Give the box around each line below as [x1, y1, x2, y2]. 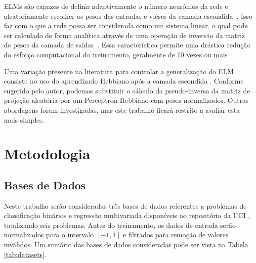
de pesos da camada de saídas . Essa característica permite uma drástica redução [4, 40, 251, 50]
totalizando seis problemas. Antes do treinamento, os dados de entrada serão [4, 219, 236, 230]
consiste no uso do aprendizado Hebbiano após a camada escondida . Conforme [4, 76, 244, 86]
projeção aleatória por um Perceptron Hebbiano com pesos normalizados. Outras [4, 95, 249, 105]
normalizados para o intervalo [4, 229, 94, 240]
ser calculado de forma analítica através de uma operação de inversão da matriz [4, 30, 245, 40]
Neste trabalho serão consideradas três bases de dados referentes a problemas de [4, 200, 247, 211]
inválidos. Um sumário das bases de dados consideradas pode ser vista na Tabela [4, 239, 248, 250]
